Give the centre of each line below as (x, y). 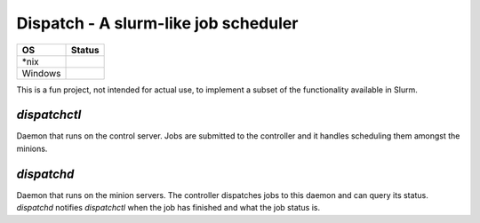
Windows (41, 73)
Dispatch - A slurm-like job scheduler (157, 23)
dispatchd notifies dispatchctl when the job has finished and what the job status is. (168, 208)
